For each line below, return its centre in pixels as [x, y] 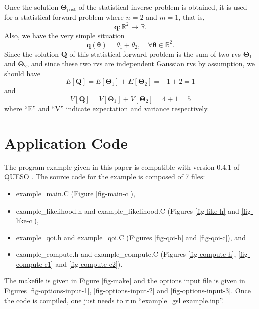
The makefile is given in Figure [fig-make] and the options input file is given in [125, 281]
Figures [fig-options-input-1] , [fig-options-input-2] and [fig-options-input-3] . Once [127, 291]
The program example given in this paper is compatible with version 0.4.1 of [122, 167]
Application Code [66, 142]
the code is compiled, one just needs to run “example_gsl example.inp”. [114, 300]
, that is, [191, 17]
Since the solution [31, 54]
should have [22, 73]
